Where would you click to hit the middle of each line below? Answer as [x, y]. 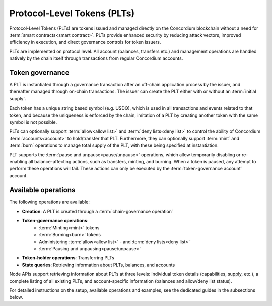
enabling [18, 161]
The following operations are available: [50, 202]
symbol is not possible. [33, 122]
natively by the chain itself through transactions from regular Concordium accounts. [96, 58]
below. [16, 297]
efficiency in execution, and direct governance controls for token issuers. [85, 42]
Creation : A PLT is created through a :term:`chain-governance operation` [97, 211]
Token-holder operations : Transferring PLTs [68, 258]
